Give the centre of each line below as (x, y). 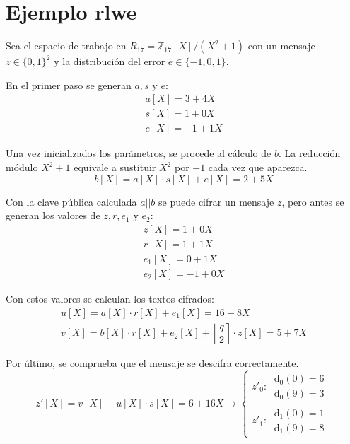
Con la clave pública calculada (71, 201)
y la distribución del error (110, 61)
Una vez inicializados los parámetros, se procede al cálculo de (139, 153)
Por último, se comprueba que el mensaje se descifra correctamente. (152, 362)
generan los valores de (53, 215)
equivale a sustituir (115, 167)
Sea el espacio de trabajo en (66, 46)
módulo (22, 167)
